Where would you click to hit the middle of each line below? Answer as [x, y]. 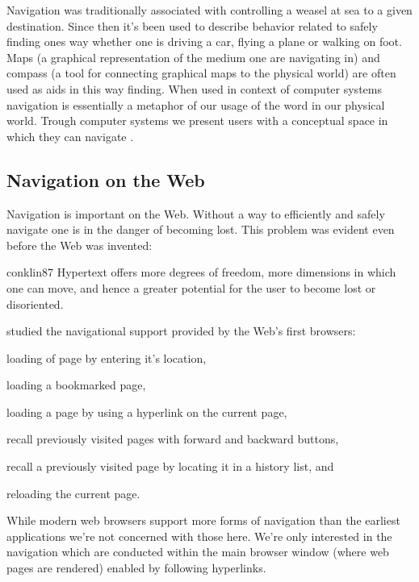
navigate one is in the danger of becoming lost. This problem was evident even [201, 229]
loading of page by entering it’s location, [107, 358]
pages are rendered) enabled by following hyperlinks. [136, 568]
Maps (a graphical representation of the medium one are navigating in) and [193, 57]
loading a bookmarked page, [76, 385]
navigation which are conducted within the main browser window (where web [198, 552]
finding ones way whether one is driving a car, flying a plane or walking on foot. [204, 42]
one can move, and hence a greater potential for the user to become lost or [191, 287]
